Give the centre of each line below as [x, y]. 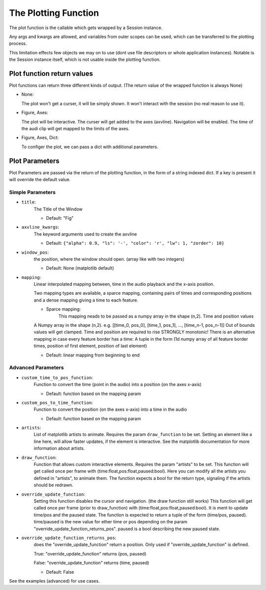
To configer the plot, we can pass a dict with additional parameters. [90, 147]
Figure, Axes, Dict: [40, 138]
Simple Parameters [33, 192]
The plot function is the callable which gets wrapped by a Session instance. [86, 28]
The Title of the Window [58, 209]
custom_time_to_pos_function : [57, 377]
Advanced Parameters [36, 368]
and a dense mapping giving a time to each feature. [86, 300]
